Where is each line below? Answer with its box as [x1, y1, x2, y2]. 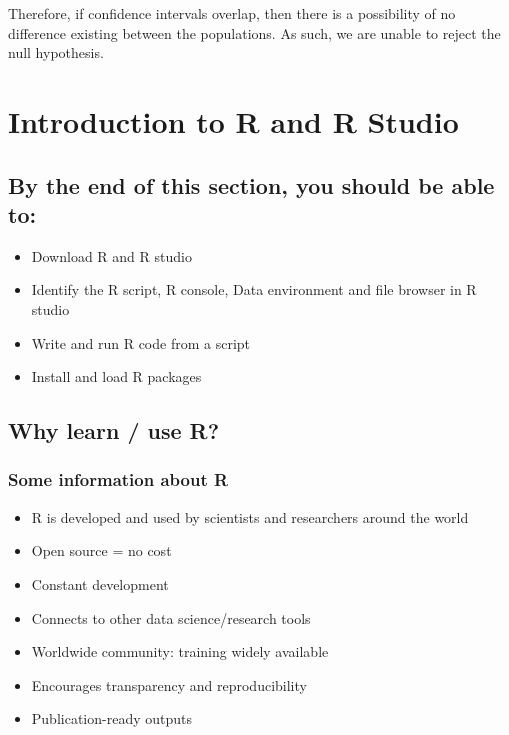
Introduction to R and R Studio [8, 100, 459, 141]
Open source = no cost [31, 540, 172, 561]
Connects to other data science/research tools [31, 607, 311, 628]
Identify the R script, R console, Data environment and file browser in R [31, 279, 477, 300]
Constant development [31, 573, 169, 594]
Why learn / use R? [8, 415, 220, 446]
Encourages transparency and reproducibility [31, 674, 307, 695]
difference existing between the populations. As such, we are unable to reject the [8, 22, 501, 43]
